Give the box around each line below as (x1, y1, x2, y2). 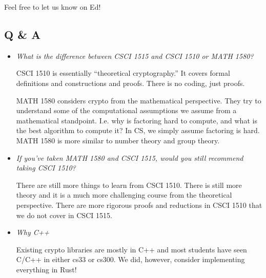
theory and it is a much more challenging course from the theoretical (16, 189, 232, 200)
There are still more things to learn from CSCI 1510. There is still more (16, 179, 242, 190)
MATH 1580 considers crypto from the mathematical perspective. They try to (16, 95, 261, 105)
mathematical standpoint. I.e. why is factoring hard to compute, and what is (16, 115, 257, 125)
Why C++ (16, 227, 50, 238)
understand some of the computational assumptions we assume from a (16, 105, 237, 116)
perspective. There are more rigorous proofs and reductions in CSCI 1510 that (16, 199, 262, 210)
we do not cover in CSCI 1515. (16, 209, 112, 220)
